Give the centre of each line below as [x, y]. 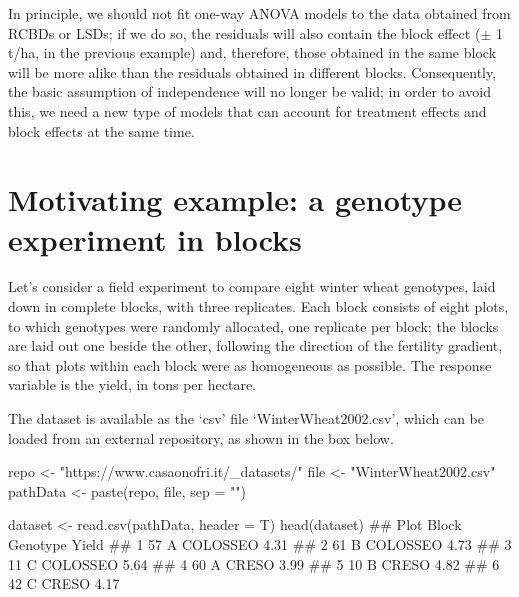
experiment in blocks [155, 238]
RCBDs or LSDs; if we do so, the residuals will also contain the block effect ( [244, 32]
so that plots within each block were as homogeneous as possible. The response [250, 364]
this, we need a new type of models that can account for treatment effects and [247, 110]
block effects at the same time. [101, 130]
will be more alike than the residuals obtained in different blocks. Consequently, [252, 71]
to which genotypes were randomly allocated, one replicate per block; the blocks [253, 325]
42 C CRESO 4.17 [64, 583]
